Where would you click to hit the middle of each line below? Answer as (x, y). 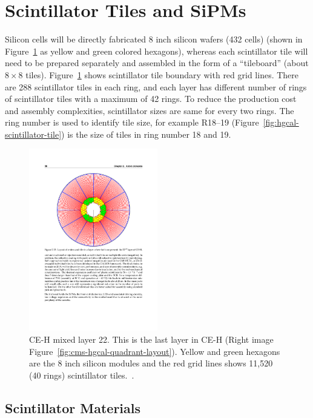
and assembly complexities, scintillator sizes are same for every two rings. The (150, 110)
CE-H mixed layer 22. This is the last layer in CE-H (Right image (151, 339)
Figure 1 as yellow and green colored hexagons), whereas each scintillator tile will (156, 51)
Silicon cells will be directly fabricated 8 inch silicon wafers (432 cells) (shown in (154, 39)
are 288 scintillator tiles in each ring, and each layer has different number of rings (156, 86)
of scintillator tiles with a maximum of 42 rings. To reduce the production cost (151, 99)
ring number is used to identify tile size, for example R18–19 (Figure (132, 122)
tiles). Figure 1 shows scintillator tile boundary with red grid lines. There (162, 74)
